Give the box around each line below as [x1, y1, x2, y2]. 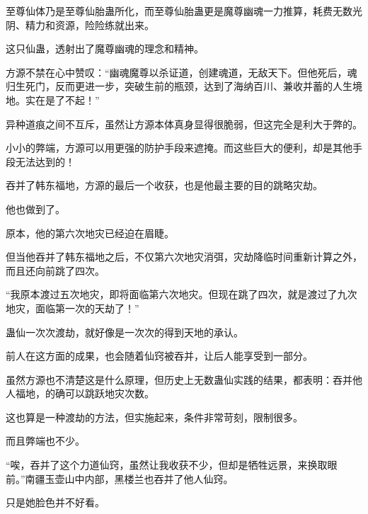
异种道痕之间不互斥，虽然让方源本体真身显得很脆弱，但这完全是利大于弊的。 [6, 116, 362, 131]
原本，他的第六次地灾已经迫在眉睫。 [6, 225, 174, 240]
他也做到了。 [6, 201, 65, 216]
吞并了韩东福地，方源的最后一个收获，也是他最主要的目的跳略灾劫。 [6, 178, 323, 193]
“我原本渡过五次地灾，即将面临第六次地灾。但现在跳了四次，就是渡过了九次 [6, 287, 357, 302]
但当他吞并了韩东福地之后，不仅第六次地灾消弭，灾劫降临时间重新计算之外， [6, 249, 362, 264]
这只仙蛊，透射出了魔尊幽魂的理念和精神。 [6, 41, 204, 56]
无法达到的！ [15, 154, 75, 169]
